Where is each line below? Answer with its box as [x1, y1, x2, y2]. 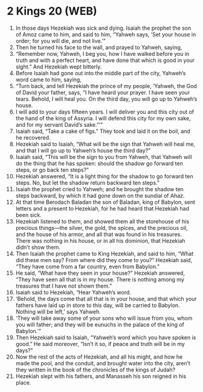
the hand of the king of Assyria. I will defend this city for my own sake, [15, 114, 191, 122]
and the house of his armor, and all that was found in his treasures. [15, 231, 182, 238]
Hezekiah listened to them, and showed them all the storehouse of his [15, 217, 190, 225]
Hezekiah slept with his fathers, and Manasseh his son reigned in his [15, 372, 187, 380]
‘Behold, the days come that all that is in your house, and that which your [15, 295, 197, 302]
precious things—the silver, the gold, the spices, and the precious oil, [15, 224, 188, 231]
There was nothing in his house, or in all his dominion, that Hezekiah [15, 237, 186, 244]
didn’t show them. [15, 243, 61, 251]
